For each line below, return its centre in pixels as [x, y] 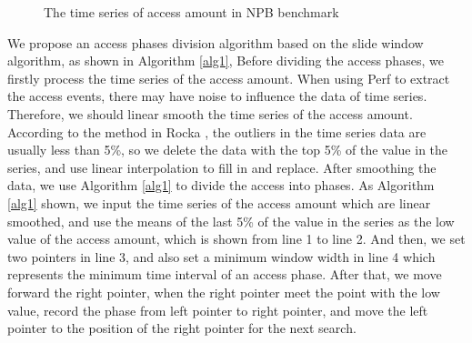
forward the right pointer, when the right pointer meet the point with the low [224, 292]
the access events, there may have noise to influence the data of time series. [217, 96]
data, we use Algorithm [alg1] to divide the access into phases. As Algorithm [221, 185]
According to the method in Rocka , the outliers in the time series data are [217, 131]
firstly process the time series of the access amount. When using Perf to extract [229, 78]
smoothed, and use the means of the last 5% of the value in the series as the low [231, 221]
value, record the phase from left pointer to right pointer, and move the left [218, 310]
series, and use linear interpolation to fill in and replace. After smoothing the [222, 167]
